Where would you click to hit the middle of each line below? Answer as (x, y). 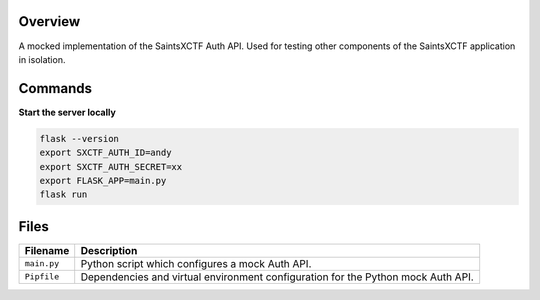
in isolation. (42, 59)
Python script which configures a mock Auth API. (196, 263)
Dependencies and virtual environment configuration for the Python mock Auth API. (277, 277)
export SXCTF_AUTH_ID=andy (105, 153)
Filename (47, 250)
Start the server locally (67, 112)
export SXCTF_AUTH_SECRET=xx (111, 166)
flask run (63, 194)
